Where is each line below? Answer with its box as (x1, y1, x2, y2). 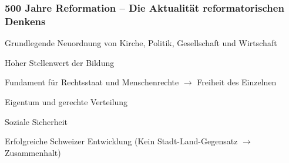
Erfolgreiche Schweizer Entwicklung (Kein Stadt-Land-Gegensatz (5, 135, 238, 147)
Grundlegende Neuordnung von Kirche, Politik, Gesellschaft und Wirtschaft (5, 37, 277, 49)
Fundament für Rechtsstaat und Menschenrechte (5, 76, 179, 88)
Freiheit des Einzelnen (197, 76, 277, 88)
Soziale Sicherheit (5, 115, 68, 127)
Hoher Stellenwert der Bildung (5, 56, 115, 68)
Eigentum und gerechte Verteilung (5, 95, 128, 107)
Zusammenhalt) (5, 146, 61, 158)
